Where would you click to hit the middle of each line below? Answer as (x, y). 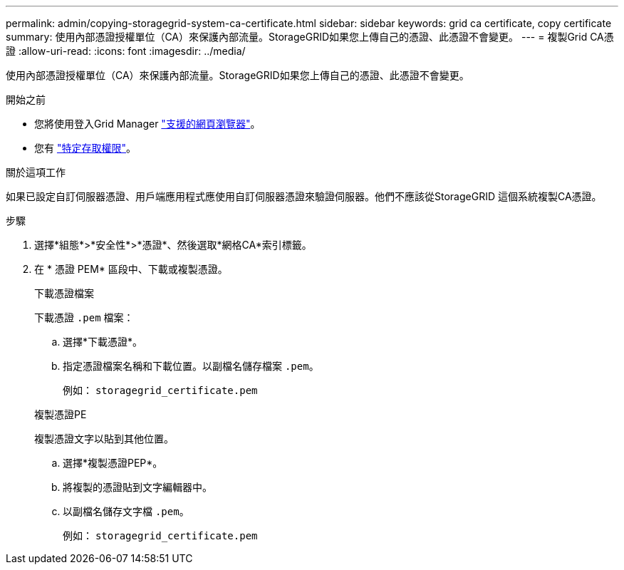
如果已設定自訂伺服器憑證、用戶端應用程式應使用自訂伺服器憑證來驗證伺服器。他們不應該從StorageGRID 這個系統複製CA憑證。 (304, 196)
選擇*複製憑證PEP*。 (113, 463)
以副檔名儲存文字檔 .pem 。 (126, 511)
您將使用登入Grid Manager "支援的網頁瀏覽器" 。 (147, 124)
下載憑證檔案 (64, 293)
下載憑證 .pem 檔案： (84, 317)
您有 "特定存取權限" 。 (85, 148)
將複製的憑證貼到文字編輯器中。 (137, 487)
